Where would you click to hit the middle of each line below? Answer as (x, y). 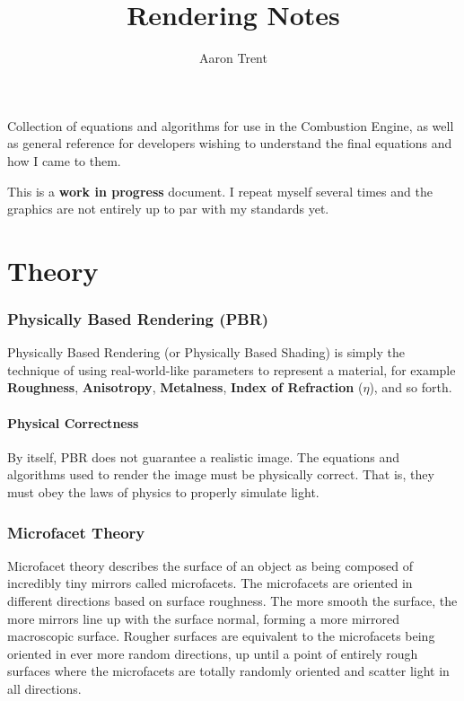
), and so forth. (411, 387)
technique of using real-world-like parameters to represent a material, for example (232, 369)
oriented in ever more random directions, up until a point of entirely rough (213, 653)
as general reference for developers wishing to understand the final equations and (230, 143)
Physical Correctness (73, 422)
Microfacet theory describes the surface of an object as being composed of (210, 565)
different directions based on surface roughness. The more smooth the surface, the (232, 601)
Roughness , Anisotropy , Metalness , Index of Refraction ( (185, 387)
